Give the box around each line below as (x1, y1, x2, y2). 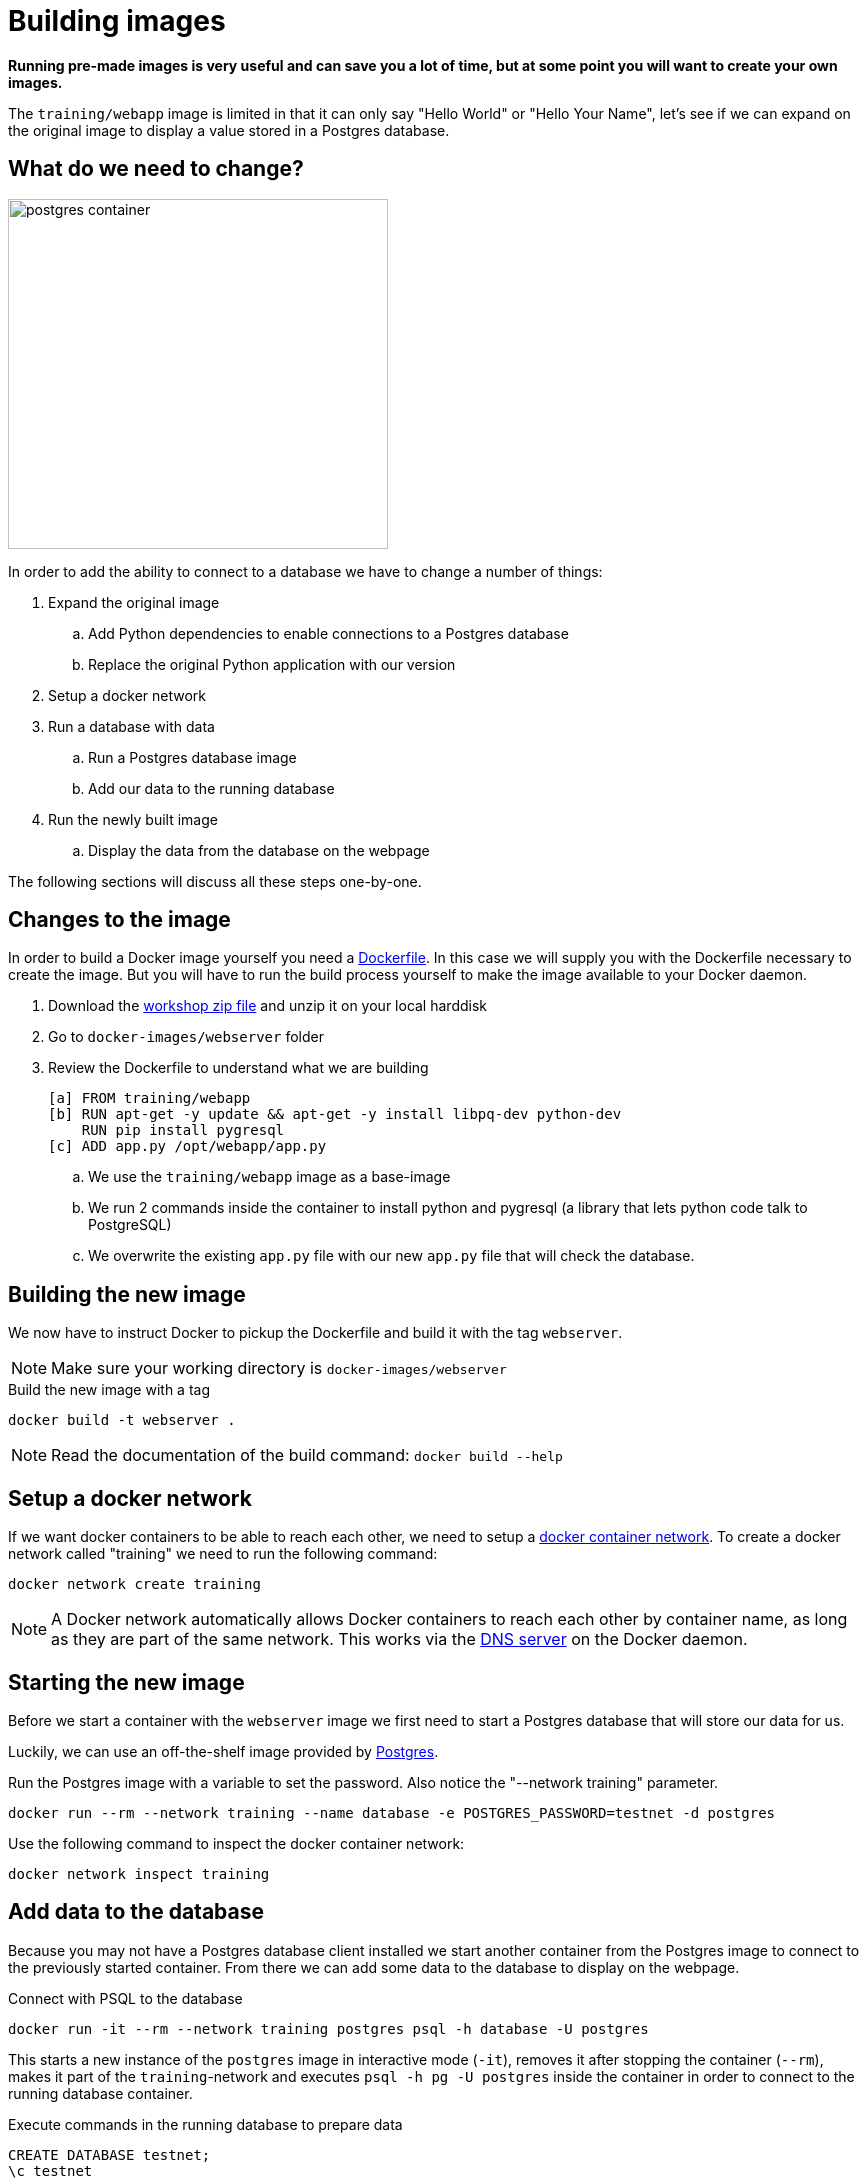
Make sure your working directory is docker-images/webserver (51, 1358, 507, 1379)
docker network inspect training (8, 1865, 270, 1882)
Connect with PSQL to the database (8, 1989, 243, 2007)
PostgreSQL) (88, 1216, 172, 1234)
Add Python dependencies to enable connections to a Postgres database (88, 624, 569, 642)
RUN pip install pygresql (81, 1122, 285, 1139)
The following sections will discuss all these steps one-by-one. (8, 872, 422, 890)
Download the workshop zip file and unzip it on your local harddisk (48, 997, 487, 1015)
